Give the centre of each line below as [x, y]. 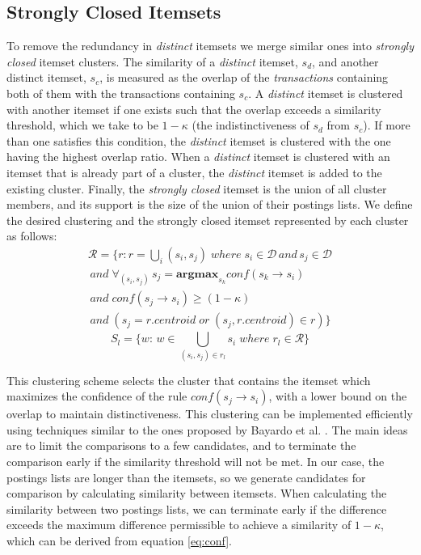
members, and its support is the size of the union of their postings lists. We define [210, 204]
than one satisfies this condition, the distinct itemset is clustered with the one [199, 140]
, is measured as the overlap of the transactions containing [244, 77]
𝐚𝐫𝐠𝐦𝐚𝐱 [198, 274]
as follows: [32, 236]
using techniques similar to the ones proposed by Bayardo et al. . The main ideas [207, 429]
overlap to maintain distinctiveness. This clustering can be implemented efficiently [210, 414]
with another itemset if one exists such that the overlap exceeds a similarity [194, 109]
